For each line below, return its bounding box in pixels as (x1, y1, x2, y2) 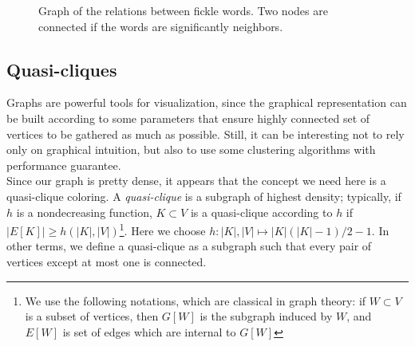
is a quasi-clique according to (190, 203, 333, 220)
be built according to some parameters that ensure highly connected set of (6, 109, 370, 126)
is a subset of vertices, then (25, 308, 159, 324)
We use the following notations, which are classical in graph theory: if (25, 292, 366, 309)
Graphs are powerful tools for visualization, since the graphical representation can (6, 94, 407, 111)
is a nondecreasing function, (16, 203, 152, 220)
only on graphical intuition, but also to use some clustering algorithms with (6, 141, 376, 158)
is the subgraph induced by (200, 308, 333, 324)
